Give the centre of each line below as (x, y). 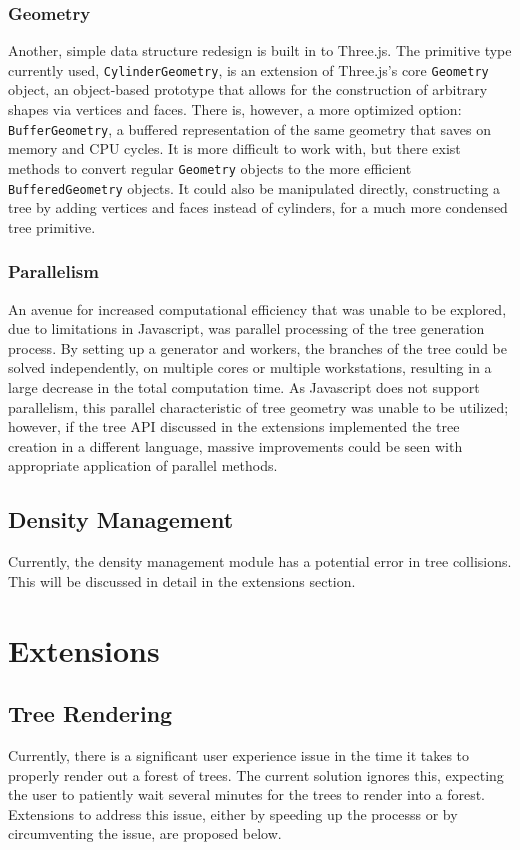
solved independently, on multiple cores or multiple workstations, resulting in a (250, 367)
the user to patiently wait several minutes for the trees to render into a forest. (247, 794)
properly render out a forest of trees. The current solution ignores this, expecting (256, 774)
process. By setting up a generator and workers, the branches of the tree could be (257, 347)
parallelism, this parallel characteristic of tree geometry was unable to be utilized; (258, 406)
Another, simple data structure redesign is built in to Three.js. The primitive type (260, 50)
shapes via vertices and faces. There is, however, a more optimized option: (235, 109)
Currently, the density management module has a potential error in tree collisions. (260, 561)
